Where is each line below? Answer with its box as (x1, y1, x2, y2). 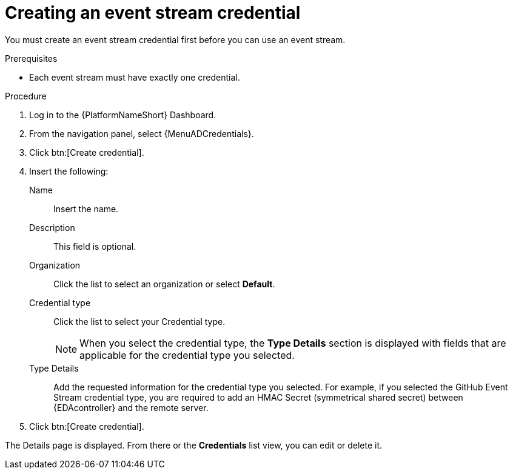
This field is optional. (53, 241, 136, 252)
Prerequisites (5, 53, 58, 64)
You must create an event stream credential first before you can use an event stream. (5, 34, 346, 45)
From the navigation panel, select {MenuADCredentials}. (29, 128, 254, 139)
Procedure (5, 90, 47, 101)
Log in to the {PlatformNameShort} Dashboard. (29, 109, 216, 120)
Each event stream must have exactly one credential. (29, 72, 240, 82)
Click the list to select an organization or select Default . (53, 278, 275, 289)
